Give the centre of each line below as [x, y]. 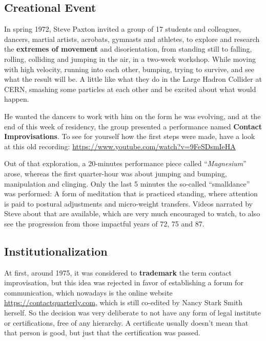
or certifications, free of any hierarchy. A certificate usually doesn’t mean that [126, 322]
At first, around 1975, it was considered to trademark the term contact [118, 272]
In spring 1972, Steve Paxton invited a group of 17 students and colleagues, [123, 29]
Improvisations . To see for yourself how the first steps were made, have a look [130, 136]
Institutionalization [56, 251]
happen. [17, 99]
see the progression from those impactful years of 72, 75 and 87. [104, 223]
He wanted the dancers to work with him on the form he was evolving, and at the [132, 116]
